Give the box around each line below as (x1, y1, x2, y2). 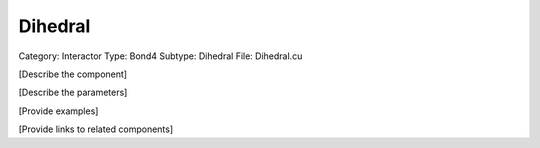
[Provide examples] (18, 105, 99, 117)
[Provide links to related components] (18, 123, 174, 135)
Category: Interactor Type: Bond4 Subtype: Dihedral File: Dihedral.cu (18, 50, 303, 62)
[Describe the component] (18, 68, 128, 80)
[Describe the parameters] (18, 86, 128, 99)
